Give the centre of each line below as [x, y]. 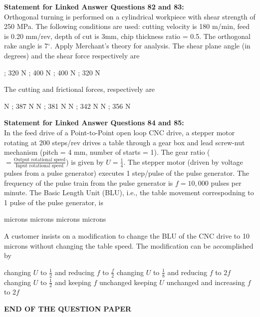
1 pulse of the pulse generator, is [54, 202]
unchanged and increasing [206, 282]
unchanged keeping [128, 282]
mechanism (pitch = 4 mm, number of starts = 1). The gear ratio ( [107, 152]
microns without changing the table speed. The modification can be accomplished [129, 245]
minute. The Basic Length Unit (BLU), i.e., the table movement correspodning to [129, 192]
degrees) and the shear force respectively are [72, 55]
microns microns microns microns [55, 219]
